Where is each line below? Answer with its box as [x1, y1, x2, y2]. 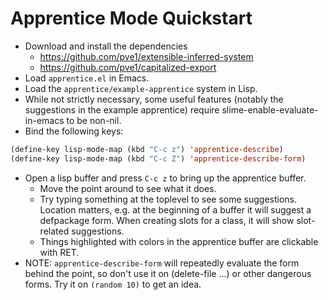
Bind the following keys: [24, 125, 124, 137]
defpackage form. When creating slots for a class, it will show [39, 214, 295, 226]
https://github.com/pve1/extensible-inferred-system [39, 50, 254, 62]
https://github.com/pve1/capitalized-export [39, 61, 217, 73]
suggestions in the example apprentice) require [24, 103, 220, 116]
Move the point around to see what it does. [39, 182, 217, 194]
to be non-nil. [66, 114, 122, 126]
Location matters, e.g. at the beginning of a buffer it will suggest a [39, 203, 312, 216]
